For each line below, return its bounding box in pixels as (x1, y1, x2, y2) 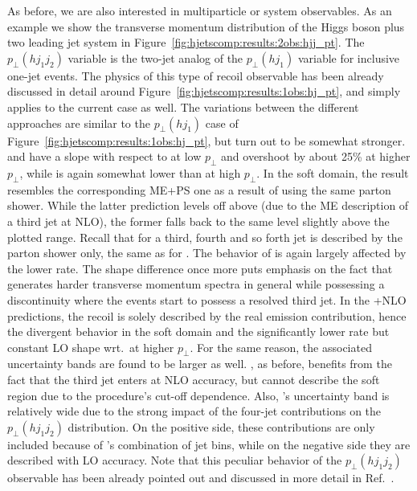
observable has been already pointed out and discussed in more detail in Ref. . (7, 469, 395, 486)
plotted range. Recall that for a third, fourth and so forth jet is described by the (7, 228, 403, 245)
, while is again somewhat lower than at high (19, 164, 241, 181)
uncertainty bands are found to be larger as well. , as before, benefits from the (7, 355, 392, 372)
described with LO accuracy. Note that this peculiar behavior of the (7, 452, 342, 468)
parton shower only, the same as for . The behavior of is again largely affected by (7, 244, 407, 261)
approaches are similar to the (7, 114, 150, 131)
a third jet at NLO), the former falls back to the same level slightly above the (7, 212, 390, 229)
